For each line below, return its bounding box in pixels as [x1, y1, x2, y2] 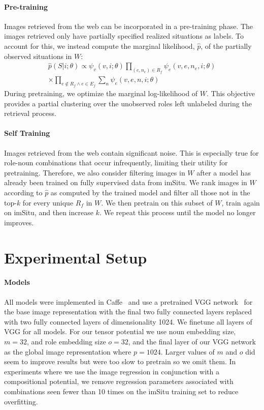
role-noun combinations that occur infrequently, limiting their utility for [4, 157, 228, 168]
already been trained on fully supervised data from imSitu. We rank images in [4, 177, 247, 188]
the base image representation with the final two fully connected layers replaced [4, 306, 252, 317]
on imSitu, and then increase [4, 207, 93, 218]
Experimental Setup [4, 247, 147, 268]
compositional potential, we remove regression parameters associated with [4, 376, 234, 387]
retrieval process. [4, 108, 56, 119]
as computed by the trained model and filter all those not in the [50, 187, 250, 198]
